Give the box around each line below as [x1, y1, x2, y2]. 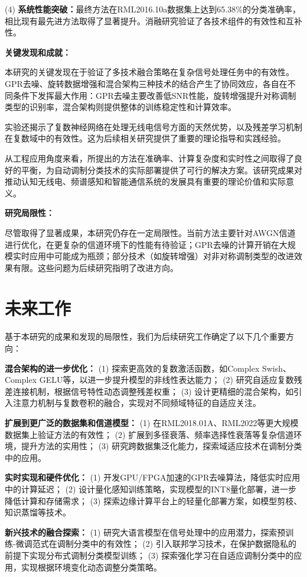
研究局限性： [5, 207, 54, 219]
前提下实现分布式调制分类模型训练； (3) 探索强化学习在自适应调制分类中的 [5, 549, 294, 561]
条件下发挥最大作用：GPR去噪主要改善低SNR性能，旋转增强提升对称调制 [12, 89, 296, 101]
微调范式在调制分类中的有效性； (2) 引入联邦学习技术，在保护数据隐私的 [15, 537, 296, 550]
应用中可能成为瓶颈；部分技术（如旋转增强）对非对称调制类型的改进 [29, 250, 294, 262]
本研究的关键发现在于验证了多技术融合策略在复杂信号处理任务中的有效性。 [5, 66, 294, 78]
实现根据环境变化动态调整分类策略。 [21, 560, 162, 573]
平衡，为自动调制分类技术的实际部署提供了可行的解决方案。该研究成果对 [21, 163, 302, 176]
